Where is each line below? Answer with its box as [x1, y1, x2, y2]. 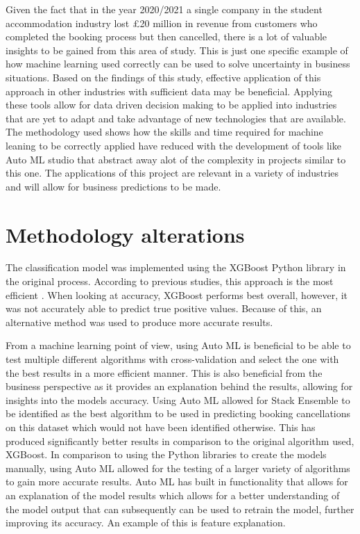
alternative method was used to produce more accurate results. [6, 314, 273, 329]
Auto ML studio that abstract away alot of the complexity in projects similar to [6, 152, 346, 166]
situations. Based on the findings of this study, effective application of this [6, 70, 321, 84]
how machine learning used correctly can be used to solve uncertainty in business [6, 56, 350, 71]
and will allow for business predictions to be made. [6, 179, 221, 193]
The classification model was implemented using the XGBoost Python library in [6, 260, 346, 275]
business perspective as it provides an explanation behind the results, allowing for [6, 379, 353, 394]
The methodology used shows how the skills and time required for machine [6, 124, 323, 139]
